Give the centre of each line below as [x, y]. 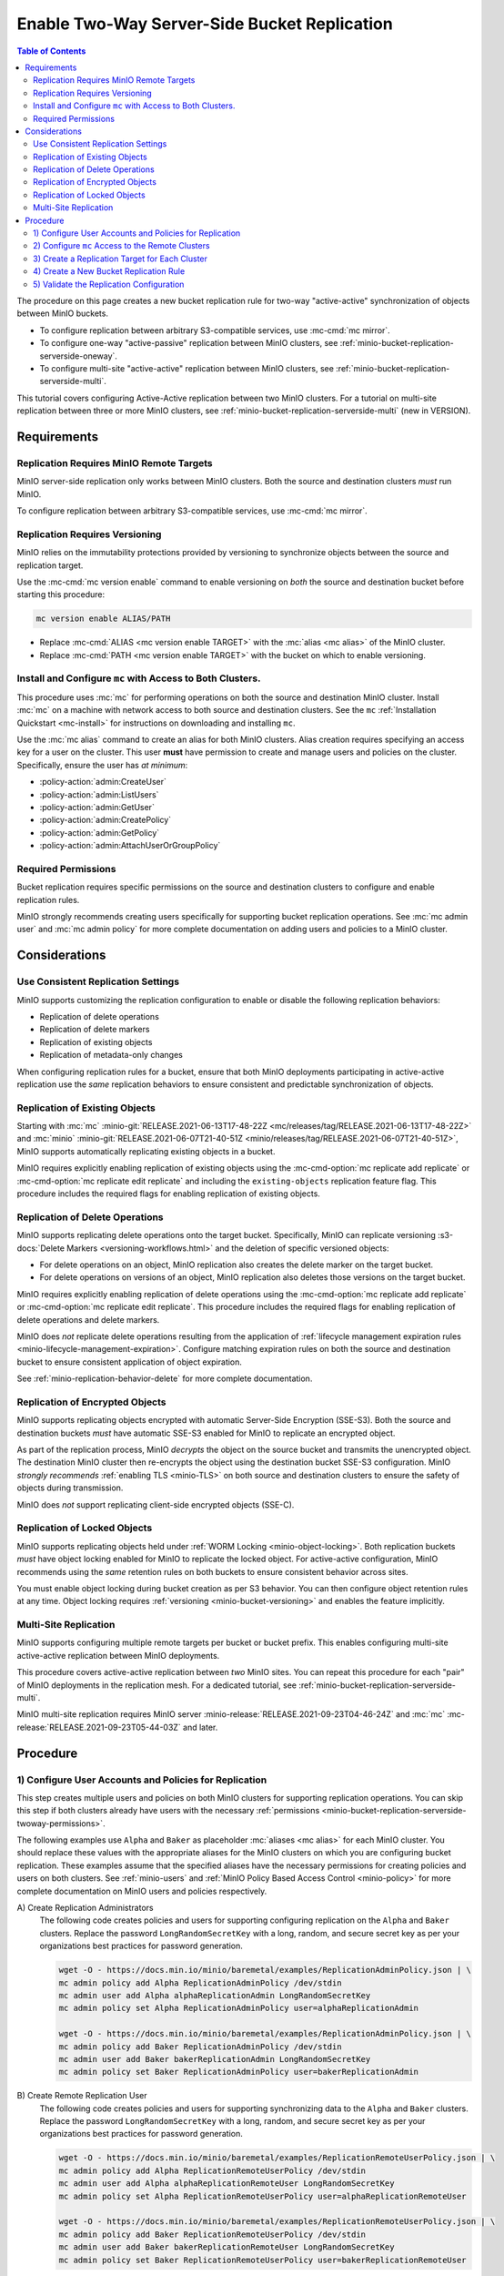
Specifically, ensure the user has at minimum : [102, 765]
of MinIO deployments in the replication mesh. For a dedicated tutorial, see [157, 1685]
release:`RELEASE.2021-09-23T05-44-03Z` [99, 1727]
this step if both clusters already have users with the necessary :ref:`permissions [168, 1811]
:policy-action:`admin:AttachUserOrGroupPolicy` [130, 846]
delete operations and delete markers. [88, 1319]
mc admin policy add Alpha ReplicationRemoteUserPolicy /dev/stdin [212, 2170]
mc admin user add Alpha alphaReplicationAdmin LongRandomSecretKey [215, 1995]
